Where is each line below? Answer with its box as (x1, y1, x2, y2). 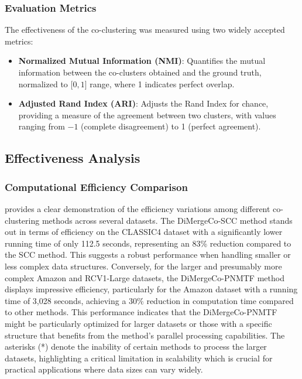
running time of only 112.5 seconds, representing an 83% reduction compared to (5, 237, 291, 249)
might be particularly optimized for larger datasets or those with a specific (5, 317, 272, 329)
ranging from (18, 120, 65, 132)
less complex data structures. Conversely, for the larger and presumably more (5, 260, 282, 272)
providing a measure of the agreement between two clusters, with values (18, 108, 276, 121)
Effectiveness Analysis (5, 149, 140, 167)
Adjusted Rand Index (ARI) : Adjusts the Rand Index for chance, (18, 97, 269, 110)
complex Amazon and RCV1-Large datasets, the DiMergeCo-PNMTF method (5, 271, 284, 284)
